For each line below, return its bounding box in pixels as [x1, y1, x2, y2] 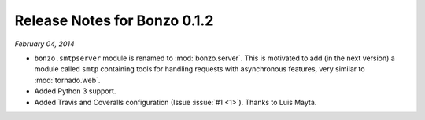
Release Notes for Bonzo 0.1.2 [14, 12, 214, 29]
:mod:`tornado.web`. [34, 75, 101, 85]
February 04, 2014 [14, 39, 75, 49]
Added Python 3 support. [34, 86, 116, 96]
